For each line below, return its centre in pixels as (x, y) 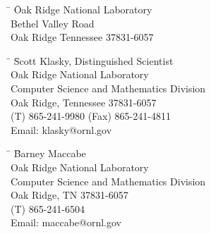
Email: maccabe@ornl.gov (66, 222)
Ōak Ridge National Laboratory (83, 9)
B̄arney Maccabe (50, 153)
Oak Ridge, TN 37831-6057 (70, 195)
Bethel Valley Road (53, 23)
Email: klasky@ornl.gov (61, 129)
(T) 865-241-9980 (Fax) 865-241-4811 (91, 116)
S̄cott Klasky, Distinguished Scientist (94, 60)
